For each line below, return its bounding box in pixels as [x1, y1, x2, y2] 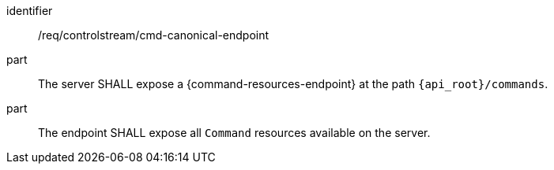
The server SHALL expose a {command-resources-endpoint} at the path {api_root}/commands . [38, 77, 548, 91]
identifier [6, 4, 53, 17]
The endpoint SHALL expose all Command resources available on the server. [38, 126, 431, 139]
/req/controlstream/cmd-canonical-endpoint [38, 28, 269, 42]
